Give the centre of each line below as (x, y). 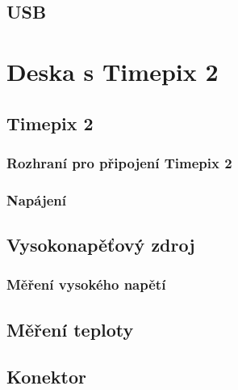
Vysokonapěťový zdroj (101, 245)
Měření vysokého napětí (86, 284)
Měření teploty (70, 329)
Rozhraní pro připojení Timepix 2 (119, 162)
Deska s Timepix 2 (113, 71)
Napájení (37, 199)
